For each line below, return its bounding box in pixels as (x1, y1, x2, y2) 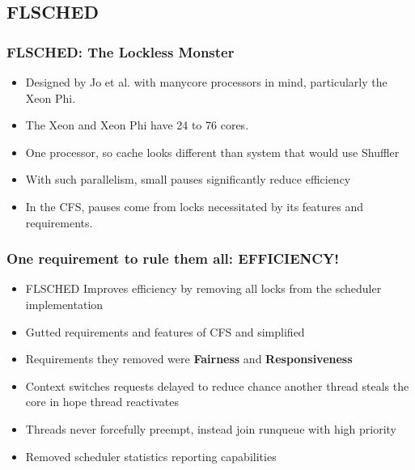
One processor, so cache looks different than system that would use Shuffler (25, 143, 400, 160)
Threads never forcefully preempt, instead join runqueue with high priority (25, 420, 397, 437)
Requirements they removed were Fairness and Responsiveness (25, 350, 353, 367)
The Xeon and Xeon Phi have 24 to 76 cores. (25, 116, 249, 133)
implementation (25, 295, 104, 312)
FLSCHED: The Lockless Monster (6, 41, 235, 61)
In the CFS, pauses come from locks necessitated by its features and (25, 197, 364, 214)
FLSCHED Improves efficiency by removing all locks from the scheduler (25, 280, 382, 297)
